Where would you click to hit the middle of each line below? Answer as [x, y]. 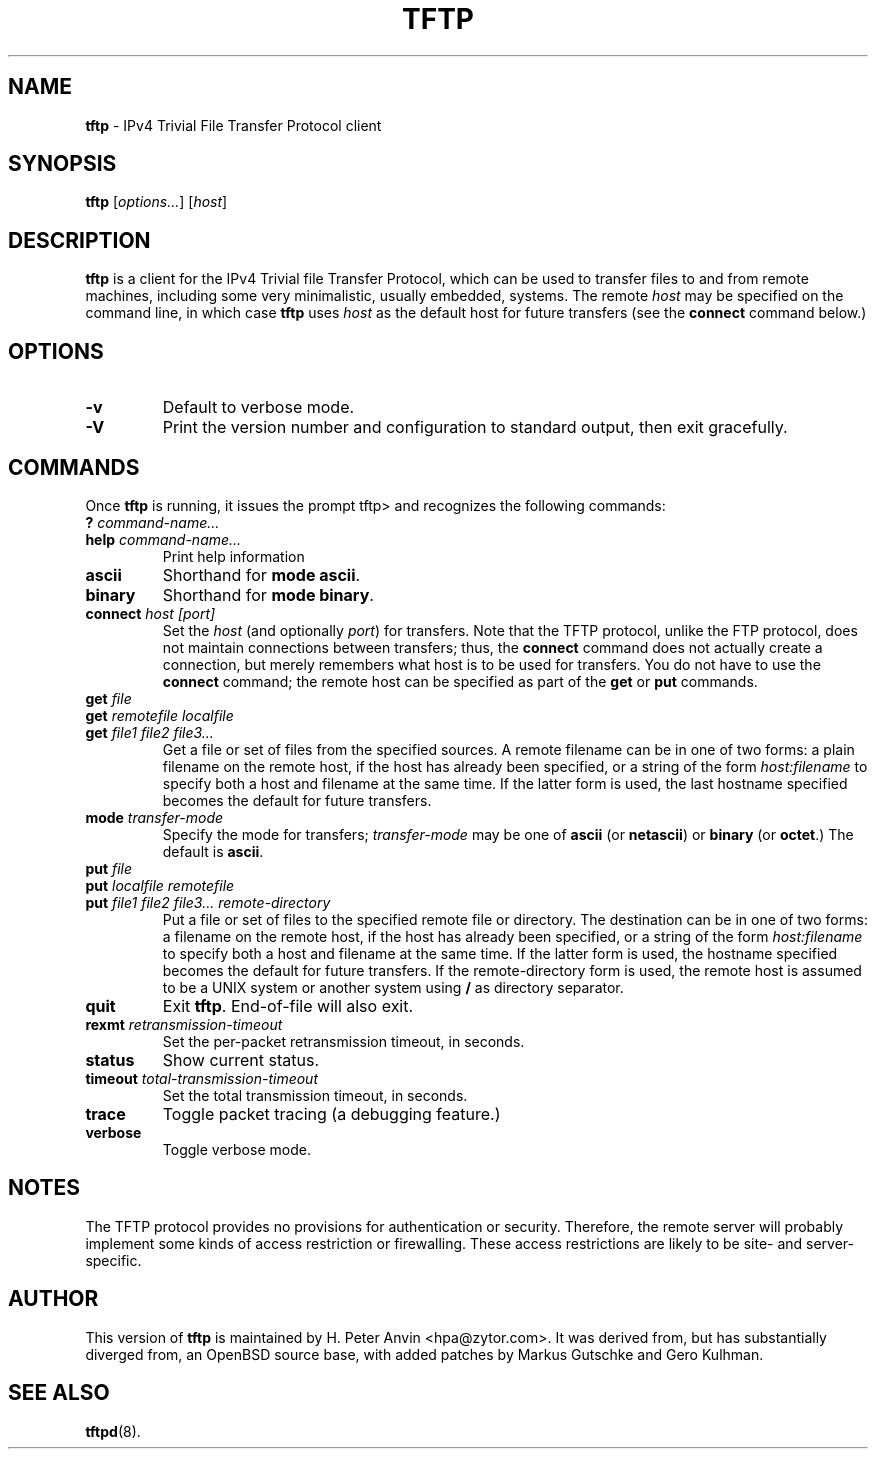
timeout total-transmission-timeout [201, 1078]
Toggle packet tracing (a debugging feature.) [331, 1113]
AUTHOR [53, 1299]
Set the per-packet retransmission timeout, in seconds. [343, 1041]
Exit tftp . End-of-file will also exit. [288, 1005]
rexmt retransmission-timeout [184, 1024]
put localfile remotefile [160, 885]
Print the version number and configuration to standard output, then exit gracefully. [475, 427]
